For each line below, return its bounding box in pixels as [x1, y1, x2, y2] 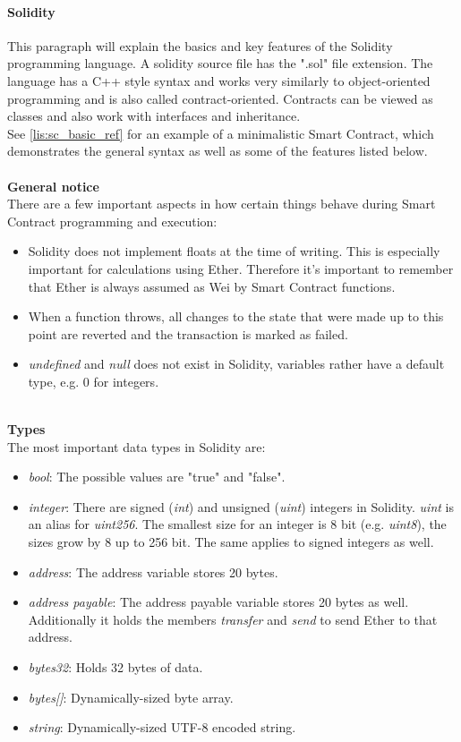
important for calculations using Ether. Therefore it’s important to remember [28, 259, 454, 277]
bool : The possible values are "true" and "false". [28, 467, 286, 486]
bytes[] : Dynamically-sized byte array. [28, 687, 234, 706]
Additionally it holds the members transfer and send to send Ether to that [28, 610, 438, 628]
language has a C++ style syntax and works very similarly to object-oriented [7, 71, 431, 90]
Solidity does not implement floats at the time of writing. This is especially [28, 242, 440, 260]
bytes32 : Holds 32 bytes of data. [28, 658, 203, 677]
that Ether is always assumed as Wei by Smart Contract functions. [28, 277, 396, 295]
